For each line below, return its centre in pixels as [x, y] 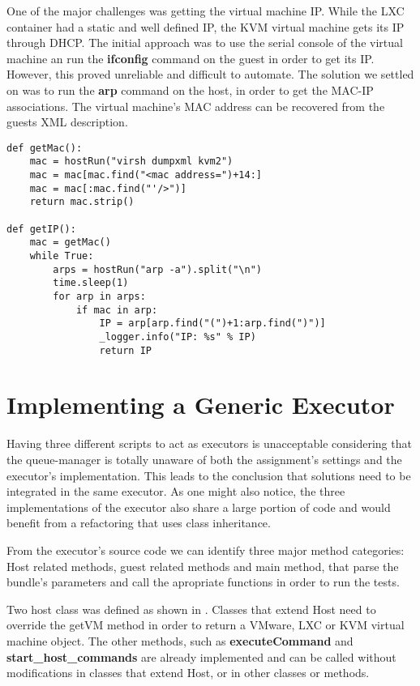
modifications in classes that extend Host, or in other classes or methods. [188, 673]
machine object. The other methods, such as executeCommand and [180, 640]
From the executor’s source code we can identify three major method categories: [206, 550]
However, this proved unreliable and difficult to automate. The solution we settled [210, 74]
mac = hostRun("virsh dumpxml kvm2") [131, 162]
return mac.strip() [82, 202]
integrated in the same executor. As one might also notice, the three [176, 491]
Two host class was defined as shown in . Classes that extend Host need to [191, 609]
